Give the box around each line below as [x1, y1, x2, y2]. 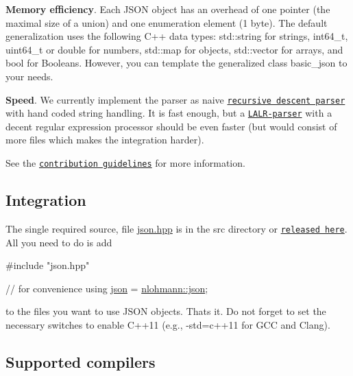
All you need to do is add [5, 235, 112, 249]
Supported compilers [5, 351, 156, 372]
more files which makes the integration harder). [5, 132, 204, 147]
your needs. [5, 69, 53, 83]
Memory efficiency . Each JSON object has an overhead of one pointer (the [5, 2, 330, 16]
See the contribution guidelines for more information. [5, 156, 245, 170]
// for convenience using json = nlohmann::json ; [5, 281, 208, 295]
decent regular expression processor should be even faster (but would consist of [5, 119, 337, 133]
